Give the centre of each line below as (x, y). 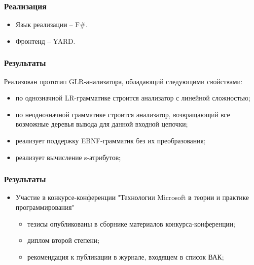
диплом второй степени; (63, 240)
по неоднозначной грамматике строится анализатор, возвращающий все (123, 114)
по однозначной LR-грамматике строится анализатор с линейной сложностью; (133, 98)
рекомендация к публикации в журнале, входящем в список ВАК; (126, 256)
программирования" (45, 207)
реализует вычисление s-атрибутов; (68, 157)
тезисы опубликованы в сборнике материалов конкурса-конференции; (131, 223)
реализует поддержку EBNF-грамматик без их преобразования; (110, 140)
